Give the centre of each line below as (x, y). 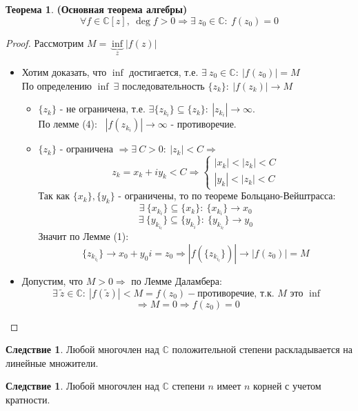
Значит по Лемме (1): (83, 236)
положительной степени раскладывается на (262, 349)
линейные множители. (52, 362)
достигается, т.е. (164, 72)
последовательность (163, 85)
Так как (54, 196)
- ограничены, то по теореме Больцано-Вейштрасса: (227, 196)
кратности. (28, 399)
